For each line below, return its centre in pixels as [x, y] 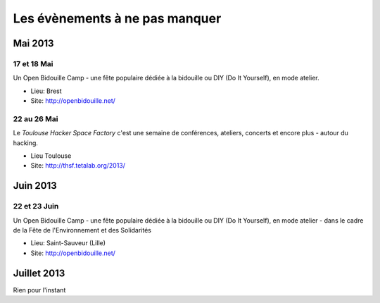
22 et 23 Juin [36, 206]
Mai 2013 [33, 43]
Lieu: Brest [46, 91]
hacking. [26, 143]
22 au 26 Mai [36, 118]
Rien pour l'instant [39, 290]
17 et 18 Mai [33, 63]
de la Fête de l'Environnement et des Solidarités [82, 230]
